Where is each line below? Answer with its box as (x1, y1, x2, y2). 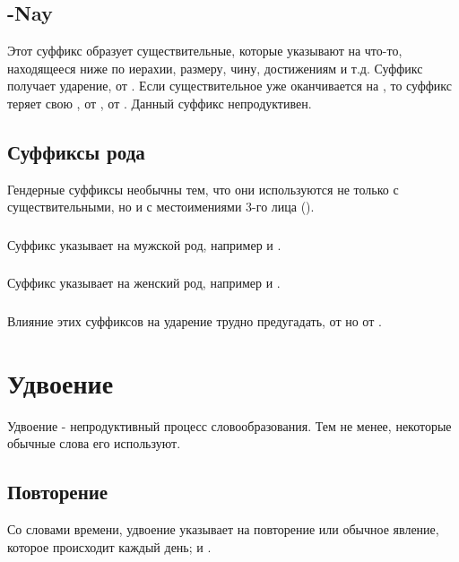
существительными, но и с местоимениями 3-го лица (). (7, 197, 315, 216)
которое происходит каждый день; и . (7, 537, 212, 556)
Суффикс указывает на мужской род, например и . (7, 235, 281, 254)
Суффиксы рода (7, 137, 145, 165)
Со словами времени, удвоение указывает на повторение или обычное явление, (7, 520, 439, 539)
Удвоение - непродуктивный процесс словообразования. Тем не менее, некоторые (7, 416, 452, 435)
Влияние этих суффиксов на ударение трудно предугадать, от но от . (7, 311, 382, 330)
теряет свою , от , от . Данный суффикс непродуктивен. (7, 93, 312, 112)
